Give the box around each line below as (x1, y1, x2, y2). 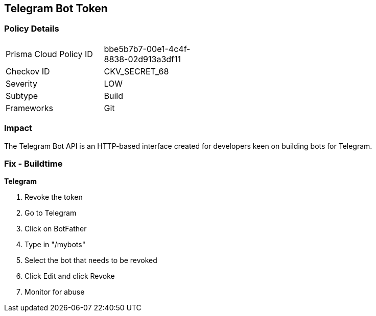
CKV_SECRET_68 (104, 66, 169, 76)
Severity (6, 78, 37, 89)
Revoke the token (25, 193, 83, 202)
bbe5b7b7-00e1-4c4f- (104, 43, 191, 54)
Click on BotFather (25, 224, 87, 233)
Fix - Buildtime (4, 158, 63, 169)
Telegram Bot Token (4, 2, 108, 15)
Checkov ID (6, 66, 50, 76)
